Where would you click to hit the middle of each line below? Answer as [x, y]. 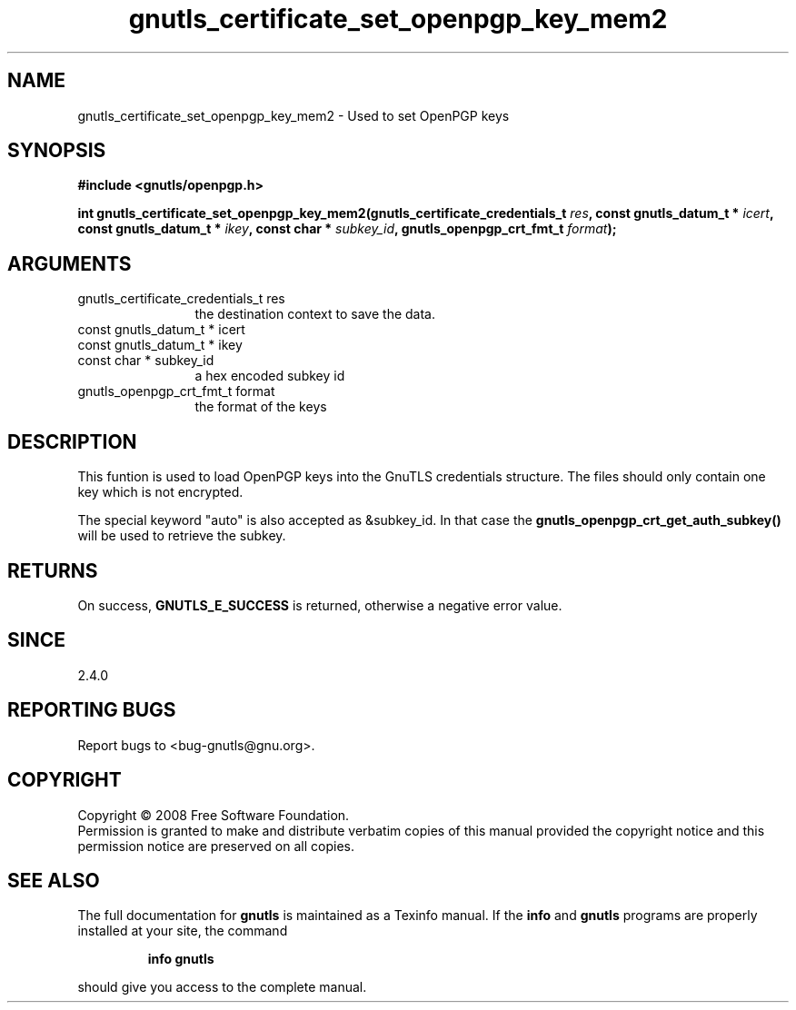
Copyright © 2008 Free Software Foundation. [214, 815]
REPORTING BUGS [92, 710]
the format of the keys [261, 407]
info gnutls [181, 959]
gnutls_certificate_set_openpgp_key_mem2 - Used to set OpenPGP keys [294, 115]
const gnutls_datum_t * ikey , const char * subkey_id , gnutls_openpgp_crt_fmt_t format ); [347, 229]
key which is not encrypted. [160, 492]
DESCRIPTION [72, 441]
